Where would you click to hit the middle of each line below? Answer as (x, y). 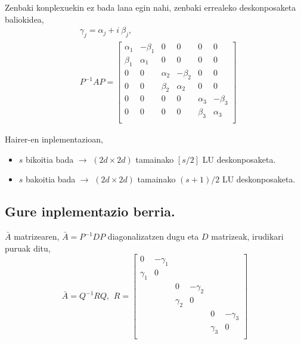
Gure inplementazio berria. (90, 211)
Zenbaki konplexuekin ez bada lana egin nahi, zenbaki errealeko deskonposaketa (150, 7)
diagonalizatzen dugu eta (153, 236)
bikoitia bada (50, 159)
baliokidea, (24, 19)
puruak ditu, (28, 248)
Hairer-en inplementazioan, (54, 139)
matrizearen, (37, 236)
